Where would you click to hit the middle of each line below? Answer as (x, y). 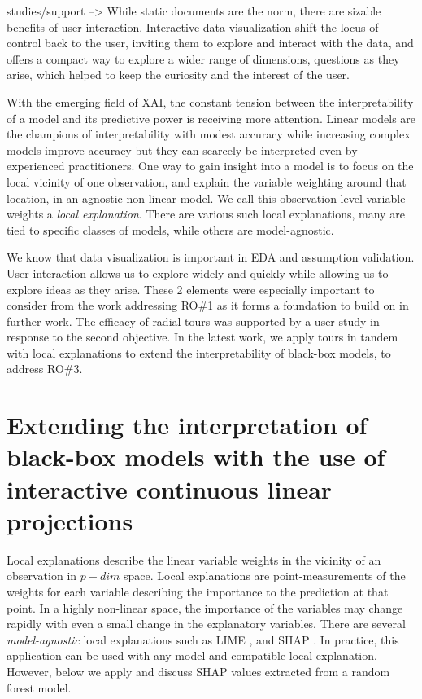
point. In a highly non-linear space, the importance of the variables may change (205, 607)
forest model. (39, 687)
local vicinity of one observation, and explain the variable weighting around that (207, 181)
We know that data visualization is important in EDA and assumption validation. (211, 257)
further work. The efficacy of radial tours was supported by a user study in (193, 321)
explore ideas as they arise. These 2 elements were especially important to (191, 289)
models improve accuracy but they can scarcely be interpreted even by (182, 149)
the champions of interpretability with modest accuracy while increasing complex (209, 134)
